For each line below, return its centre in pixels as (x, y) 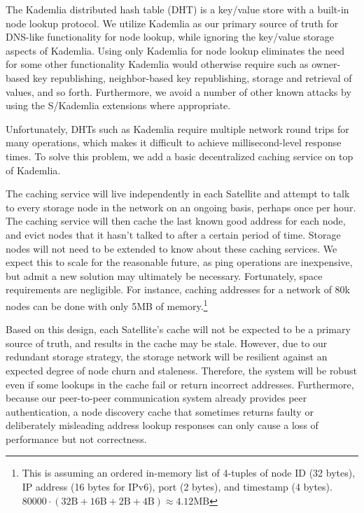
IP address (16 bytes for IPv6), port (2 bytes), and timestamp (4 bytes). (177, 487)
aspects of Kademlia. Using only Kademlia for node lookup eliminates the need (175, 50)
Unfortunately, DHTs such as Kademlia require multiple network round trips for (177, 128)
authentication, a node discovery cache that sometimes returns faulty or (160, 411)
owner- (326, 64)
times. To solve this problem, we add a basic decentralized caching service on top (180, 156)
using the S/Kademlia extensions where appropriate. (118, 105)
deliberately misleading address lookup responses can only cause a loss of (162, 425)
